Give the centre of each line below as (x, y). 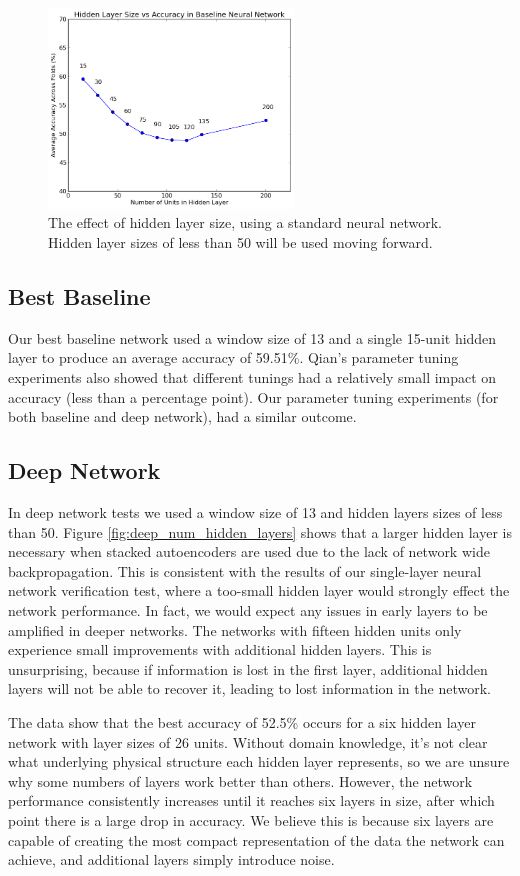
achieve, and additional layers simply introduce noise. (171, 859)
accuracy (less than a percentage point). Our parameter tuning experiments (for (253, 396)
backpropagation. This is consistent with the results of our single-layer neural (245, 570)
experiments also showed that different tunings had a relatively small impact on (252, 377)
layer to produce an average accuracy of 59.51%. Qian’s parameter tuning (233, 357)
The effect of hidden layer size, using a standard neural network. (245, 222)
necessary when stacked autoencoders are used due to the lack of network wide (249, 551)
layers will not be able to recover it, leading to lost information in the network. (249, 688)
